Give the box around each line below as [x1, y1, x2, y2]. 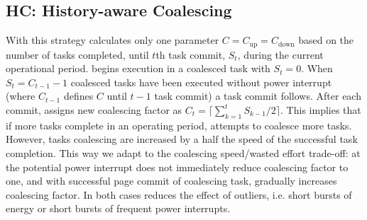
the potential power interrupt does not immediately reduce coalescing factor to [6, 159, 349, 174]
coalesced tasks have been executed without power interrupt [70, 74, 332, 89]
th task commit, [155, 47, 226, 62]
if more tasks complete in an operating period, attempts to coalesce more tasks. [6, 117, 352, 132]
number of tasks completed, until [6, 47, 149, 62]
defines [63, 88, 94, 103]
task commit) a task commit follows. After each [154, 88, 361, 103]
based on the [298, 33, 354, 47]
